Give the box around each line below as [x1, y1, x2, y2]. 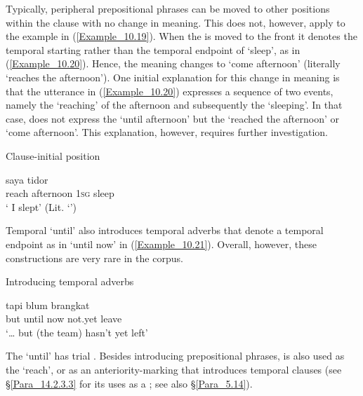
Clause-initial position [6, 148, 100, 163]
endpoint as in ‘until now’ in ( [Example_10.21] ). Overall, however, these [6, 236, 317, 251]
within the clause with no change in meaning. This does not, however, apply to [6, 15, 345, 29]
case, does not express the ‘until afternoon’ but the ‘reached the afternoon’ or [6, 111, 339, 125]
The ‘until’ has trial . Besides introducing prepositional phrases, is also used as [6, 348, 345, 363]
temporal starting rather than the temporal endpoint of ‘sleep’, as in [6, 42, 301, 57]
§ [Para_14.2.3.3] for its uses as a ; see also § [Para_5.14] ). [6, 376, 253, 390]
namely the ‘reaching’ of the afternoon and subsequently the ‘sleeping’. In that [6, 97, 343, 112]
